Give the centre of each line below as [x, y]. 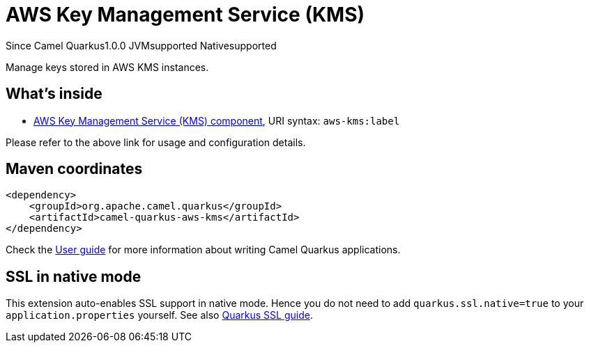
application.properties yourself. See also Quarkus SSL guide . [159, 315]
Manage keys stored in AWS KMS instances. [107, 67]
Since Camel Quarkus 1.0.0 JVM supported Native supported [141, 45]
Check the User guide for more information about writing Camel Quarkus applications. [203, 250]
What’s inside [54, 94]
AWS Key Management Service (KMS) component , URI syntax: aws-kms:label [217, 120]
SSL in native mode [74, 276]
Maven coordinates [74, 169]
